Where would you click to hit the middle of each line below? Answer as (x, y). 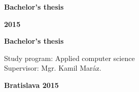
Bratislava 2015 (31, 85)
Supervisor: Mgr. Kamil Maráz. (53, 68)
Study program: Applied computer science (69, 58)
